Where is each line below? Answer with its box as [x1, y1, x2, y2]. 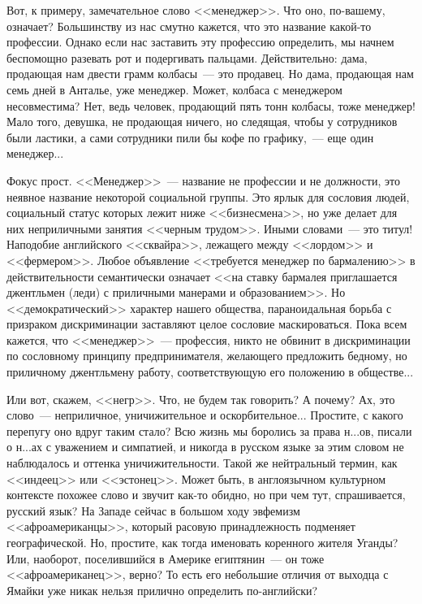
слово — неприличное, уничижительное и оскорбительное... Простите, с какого [6, 406, 403, 424]
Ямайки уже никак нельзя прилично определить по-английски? [6, 581, 318, 598]
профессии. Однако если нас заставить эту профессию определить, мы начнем [6, 33, 394, 50]
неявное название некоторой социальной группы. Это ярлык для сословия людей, [6, 188, 410, 205]
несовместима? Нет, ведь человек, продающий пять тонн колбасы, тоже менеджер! [6, 97, 416, 114]
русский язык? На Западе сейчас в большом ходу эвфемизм [6, 502, 300, 519]
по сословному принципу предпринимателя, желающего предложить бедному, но [6, 347, 407, 364]
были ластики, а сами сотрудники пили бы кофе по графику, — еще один [6, 128, 374, 146]
